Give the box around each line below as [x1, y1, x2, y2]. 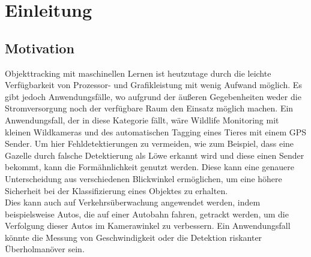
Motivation [5, 38, 74, 57]
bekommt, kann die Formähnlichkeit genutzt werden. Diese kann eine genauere [5, 161, 295, 173]
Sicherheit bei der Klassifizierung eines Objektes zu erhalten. [5, 184, 228, 196]
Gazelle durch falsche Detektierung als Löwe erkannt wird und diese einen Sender [5, 149, 304, 161]
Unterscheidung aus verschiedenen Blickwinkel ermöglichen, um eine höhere [5, 172, 282, 185]
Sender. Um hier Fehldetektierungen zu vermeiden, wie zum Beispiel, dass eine [5, 137, 294, 150]
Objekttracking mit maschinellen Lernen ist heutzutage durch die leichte [5, 66, 271, 79]
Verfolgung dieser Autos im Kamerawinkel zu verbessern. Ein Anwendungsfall [5, 219, 291, 232]
